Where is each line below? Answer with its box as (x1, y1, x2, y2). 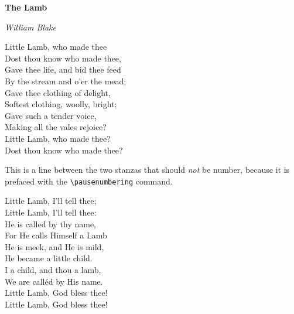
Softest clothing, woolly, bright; (5, 98, 117, 110)
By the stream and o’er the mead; (5, 74, 127, 87)
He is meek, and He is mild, (5, 240, 104, 252)
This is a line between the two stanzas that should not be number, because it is (5, 163, 290, 176)
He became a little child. (5, 252, 93, 264)
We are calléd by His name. (5, 275, 103, 287)
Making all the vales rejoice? (5, 121, 107, 133)
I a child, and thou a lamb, (5, 263, 101, 275)
